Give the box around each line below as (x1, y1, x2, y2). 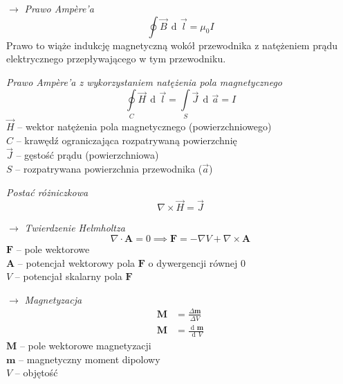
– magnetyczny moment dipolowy (19, 351, 160, 366)
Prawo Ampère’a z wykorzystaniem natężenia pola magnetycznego (6, 74, 282, 89)
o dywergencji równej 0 (148, 255, 246, 270)
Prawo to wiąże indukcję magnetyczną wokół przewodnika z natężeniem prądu (6, 37, 338, 52)
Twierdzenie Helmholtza (24, 220, 125, 235)
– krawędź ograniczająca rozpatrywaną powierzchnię (16, 132, 237, 147)
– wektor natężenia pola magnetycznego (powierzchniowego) (17, 119, 272, 133)
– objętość (15, 365, 58, 380)
